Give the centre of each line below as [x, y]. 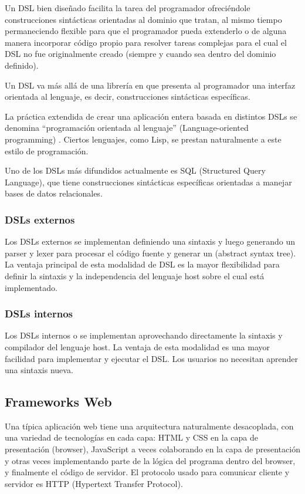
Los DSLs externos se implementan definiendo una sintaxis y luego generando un [150, 241]
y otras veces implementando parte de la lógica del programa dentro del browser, [150, 460]
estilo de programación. [47, 150]
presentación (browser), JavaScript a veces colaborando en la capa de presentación [152, 449]
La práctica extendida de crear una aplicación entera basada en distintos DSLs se [151, 116]
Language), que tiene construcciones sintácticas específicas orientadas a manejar [148, 182]
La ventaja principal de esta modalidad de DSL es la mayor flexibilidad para [142, 264]
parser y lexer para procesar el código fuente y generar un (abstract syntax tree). [150, 253]
